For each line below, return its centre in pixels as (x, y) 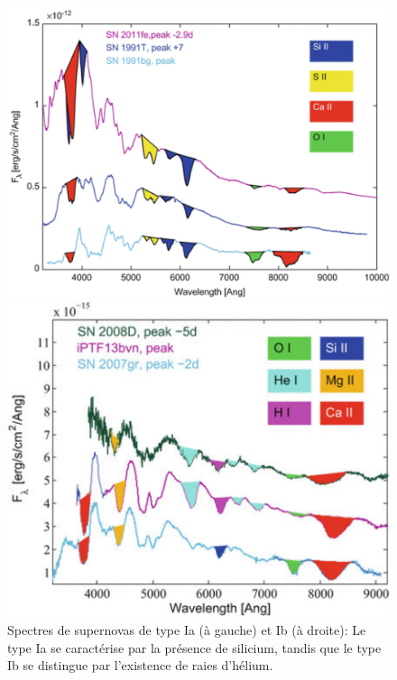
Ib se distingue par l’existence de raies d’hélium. (140, 665)
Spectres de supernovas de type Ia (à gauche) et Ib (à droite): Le (187, 629)
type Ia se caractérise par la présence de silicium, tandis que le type (194, 647)
